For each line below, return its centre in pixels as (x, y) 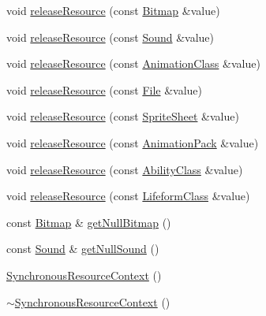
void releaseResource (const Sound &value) (111, 37)
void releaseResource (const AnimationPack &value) (133, 142)
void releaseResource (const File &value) (105, 89)
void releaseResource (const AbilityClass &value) (125, 169)
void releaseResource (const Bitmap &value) (113, 10)
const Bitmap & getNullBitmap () (89, 222)
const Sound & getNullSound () (83, 249)
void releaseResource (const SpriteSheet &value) (123, 116)
